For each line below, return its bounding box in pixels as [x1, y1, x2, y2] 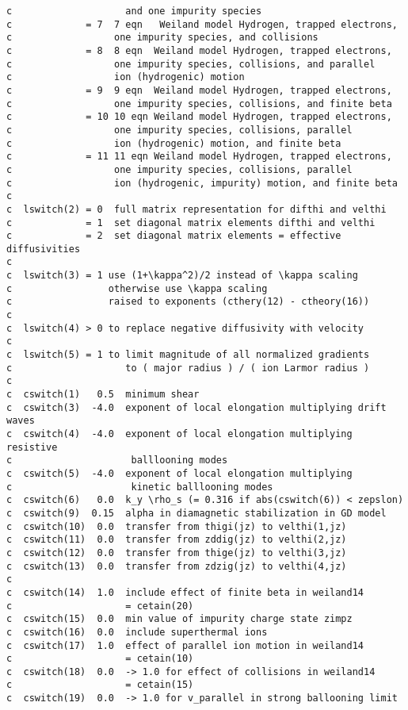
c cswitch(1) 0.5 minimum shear [6, 389, 200, 401]
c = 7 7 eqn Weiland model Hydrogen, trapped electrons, [6, 18, 398, 30]
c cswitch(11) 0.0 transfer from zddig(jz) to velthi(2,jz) [6, 534, 347, 546]
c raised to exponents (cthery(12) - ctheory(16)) [6, 296, 370, 308]
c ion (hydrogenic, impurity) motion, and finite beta [6, 177, 398, 189]
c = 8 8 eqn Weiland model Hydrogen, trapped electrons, [6, 44, 392, 56]
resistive [6, 441, 58, 453]
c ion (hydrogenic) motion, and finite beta [6, 137, 341, 149]
